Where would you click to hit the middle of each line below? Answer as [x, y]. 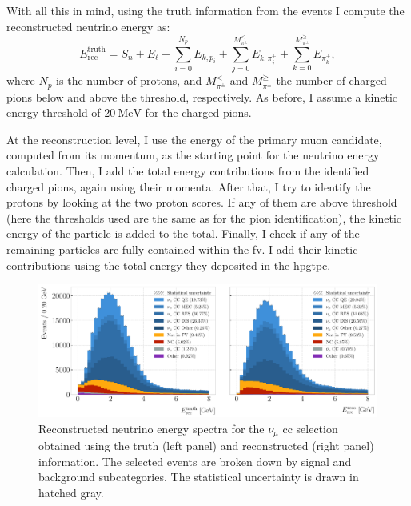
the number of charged [331, 80]
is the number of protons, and [129, 80]
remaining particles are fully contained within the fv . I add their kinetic [182, 249]
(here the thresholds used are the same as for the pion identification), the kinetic [204, 217]
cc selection [310, 428]
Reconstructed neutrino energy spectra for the [152, 428]
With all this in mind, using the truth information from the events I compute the [205, 10]
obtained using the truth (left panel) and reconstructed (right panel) [206, 446]
